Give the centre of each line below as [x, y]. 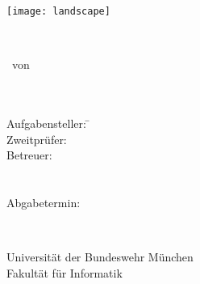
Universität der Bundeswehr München [100, 257]
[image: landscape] [58, 11]
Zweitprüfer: [37, 139]
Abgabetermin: [44, 202]
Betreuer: [29, 155]
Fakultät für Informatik [65, 272]
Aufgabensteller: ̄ [48, 123]
